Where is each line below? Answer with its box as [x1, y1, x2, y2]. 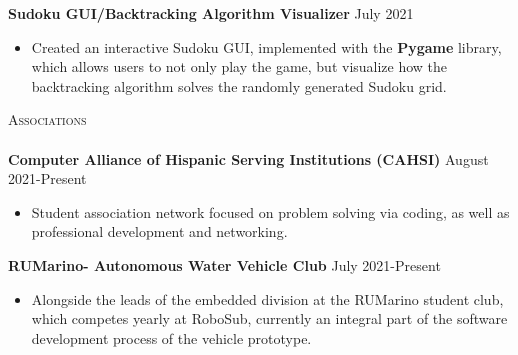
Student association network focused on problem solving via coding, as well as [31, 201, 510, 222]
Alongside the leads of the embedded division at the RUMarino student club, [31, 288, 504, 309]
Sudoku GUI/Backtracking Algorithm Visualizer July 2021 [8, 3, 414, 23]
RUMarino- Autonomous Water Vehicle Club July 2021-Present [8, 254, 441, 275]
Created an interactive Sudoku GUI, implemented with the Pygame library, [31, 36, 502, 57]
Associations [8, 109, 87, 130]
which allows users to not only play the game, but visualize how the [31, 56, 448, 77]
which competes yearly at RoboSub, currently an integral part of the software [31, 308, 508, 329]
